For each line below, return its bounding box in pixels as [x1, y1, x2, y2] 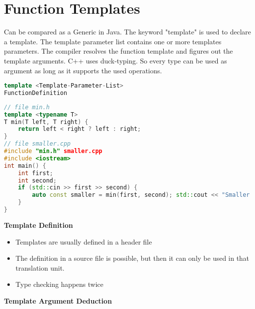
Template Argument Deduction [4, 295, 112, 306]
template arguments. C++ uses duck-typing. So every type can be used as [4, 55, 227, 65]
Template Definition [4, 219, 73, 230]
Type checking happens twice [15, 279, 103, 289]
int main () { [4, 162, 46, 169]
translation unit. [15, 262, 65, 273]
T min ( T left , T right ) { [4, 118, 88, 125]
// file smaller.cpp [4, 140, 71, 148]
